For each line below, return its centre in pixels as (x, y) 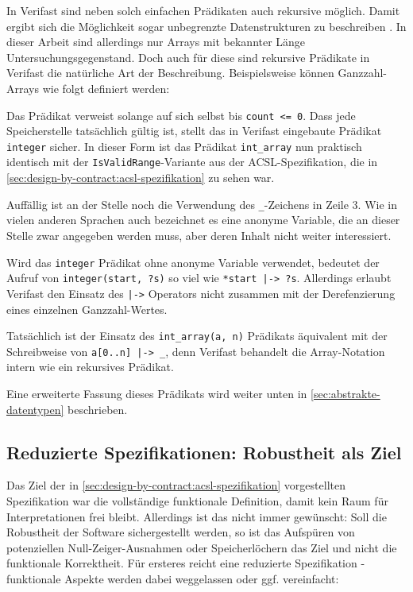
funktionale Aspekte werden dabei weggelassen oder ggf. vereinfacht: (173, 578)
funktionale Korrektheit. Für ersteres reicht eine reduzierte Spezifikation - (186, 563)
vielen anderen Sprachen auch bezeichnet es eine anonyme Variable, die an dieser (203, 220)
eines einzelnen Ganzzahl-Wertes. (87, 309)
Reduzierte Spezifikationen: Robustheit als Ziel (204, 452)
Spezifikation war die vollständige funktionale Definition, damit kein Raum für (197, 501)
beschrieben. (98, 409)
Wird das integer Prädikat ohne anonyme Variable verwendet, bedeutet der (193, 262)
